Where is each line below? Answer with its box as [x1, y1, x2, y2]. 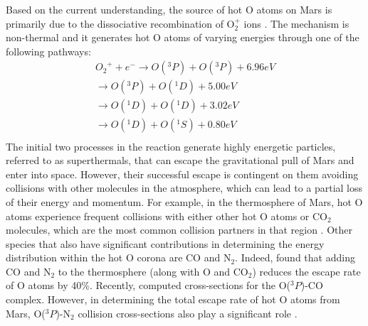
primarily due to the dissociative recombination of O [6, 16, 235, 31]
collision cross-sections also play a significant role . [78, 305, 298, 320]
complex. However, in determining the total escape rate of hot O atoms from [6, 292, 340, 307]
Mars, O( [6, 305, 46, 320]
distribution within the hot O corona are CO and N [6, 250, 231, 265]
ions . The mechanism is [243, 16, 349, 31]
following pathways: [6, 43, 91, 58]
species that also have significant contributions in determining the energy [6, 236, 325, 251]
